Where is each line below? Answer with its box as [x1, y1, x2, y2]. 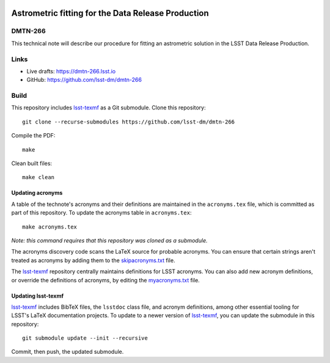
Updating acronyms [11, 189, 63, 197]
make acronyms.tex [22, 223, 78, 230]
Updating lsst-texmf [11, 292, 64, 299]
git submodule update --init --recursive [22, 335, 148, 342]
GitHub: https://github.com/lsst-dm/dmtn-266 [26, 76, 142, 84]
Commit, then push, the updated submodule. [11, 348, 124, 356]
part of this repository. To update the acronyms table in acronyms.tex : [11, 209, 192, 216]
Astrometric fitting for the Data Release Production [11, 8, 209, 18]
